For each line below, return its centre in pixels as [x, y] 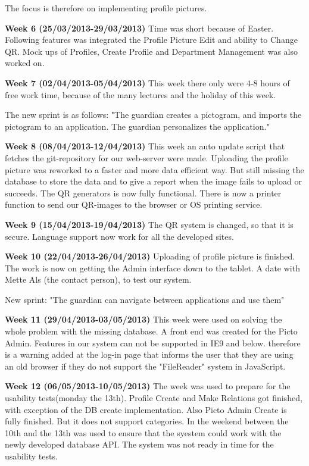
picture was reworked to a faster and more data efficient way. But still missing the [154, 169]
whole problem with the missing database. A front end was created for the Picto [151, 331]
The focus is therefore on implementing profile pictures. [106, 8]
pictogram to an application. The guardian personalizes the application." [137, 126]
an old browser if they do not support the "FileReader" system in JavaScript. [145, 366]
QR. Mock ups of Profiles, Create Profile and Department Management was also [151, 51]
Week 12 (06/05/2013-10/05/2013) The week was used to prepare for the [148, 386]
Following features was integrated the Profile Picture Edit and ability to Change [151, 40]
